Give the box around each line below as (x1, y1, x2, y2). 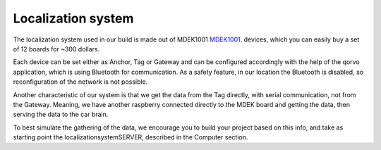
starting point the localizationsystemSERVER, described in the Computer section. (13, 133, 248, 142)
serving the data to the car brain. (13, 110, 109, 119)
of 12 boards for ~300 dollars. (13, 44, 100, 53)
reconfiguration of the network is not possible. (13, 77, 148, 86)
